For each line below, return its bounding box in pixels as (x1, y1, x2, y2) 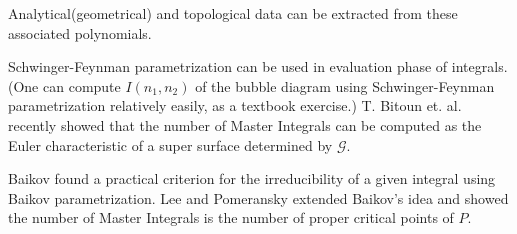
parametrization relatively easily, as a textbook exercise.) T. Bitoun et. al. (8, 95, 462, 116)
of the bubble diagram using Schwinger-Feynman (195, 75, 495, 96)
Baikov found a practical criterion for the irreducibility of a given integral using (8, 168, 496, 189)
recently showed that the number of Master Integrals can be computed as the (8, 114, 482, 135)
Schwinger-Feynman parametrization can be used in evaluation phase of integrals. (8, 56, 508, 77)
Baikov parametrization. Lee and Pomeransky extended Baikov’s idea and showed (8, 187, 509, 208)
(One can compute (8, 75, 121, 96)
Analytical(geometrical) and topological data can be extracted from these (8, 3, 458, 23)
